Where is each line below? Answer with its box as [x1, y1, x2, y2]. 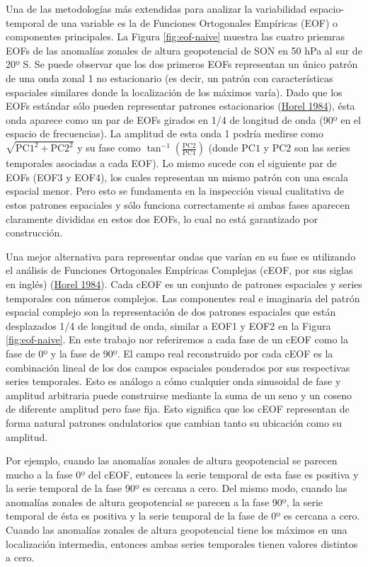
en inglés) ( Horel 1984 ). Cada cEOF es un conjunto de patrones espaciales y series [6, 276, 362, 291]
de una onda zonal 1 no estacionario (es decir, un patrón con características [6, 70, 333, 85]
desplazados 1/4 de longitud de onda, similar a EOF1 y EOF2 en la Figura [6, 318, 331, 333]
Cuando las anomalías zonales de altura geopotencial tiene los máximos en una [6, 522, 347, 537]
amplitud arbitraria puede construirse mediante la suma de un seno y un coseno [6, 387, 352, 402]
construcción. [6, 225, 63, 240]
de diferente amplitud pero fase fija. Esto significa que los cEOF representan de [6, 401, 350, 416]
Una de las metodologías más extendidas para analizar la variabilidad [6, 1, 307, 16]
